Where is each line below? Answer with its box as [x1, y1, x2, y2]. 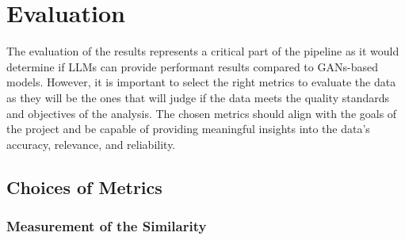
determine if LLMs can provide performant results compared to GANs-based [6, 58, 378, 74]
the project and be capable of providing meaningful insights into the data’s [6, 120, 370, 137]
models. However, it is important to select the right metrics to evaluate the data [6, 74, 396, 90]
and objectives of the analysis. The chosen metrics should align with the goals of [6, 105, 397, 121]
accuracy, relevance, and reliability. [6, 135, 176, 152]
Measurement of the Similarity [6, 215, 207, 235]
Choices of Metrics [6, 174, 162, 199]
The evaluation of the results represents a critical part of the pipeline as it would [6, 43, 399, 59]
